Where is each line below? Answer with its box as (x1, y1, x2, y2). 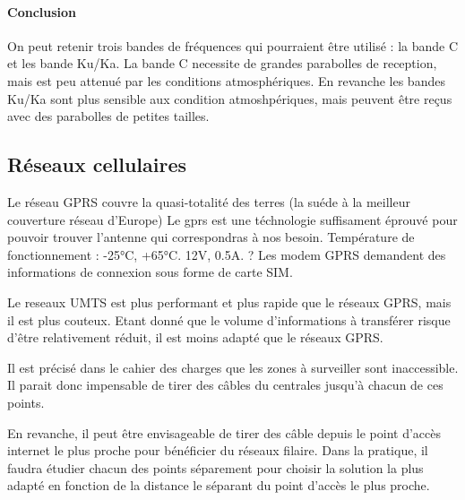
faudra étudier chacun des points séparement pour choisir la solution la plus (7, 458, 424, 477)
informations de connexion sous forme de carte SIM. (7, 263, 293, 281)
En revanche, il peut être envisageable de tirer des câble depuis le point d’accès (7, 423, 442, 442)
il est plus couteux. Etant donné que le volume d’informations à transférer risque (7, 310, 451, 329)
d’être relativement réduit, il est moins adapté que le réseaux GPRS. (7, 328, 383, 347)
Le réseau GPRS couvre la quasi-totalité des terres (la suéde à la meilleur (7, 192, 410, 211)
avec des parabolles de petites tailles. (7, 107, 210, 125)
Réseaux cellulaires (7, 151, 187, 178)
